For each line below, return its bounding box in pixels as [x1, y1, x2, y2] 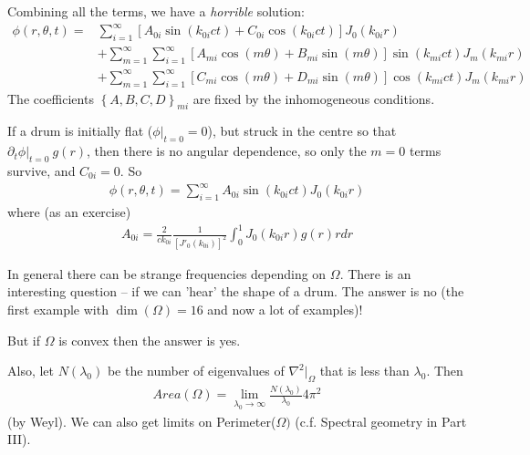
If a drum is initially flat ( [7, 121, 153, 140]
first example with [7, 300, 109, 319]
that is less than [319, 361, 410, 380]
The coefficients [7, 88, 94, 108]
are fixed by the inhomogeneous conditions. [192, 88, 435, 108]
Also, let [7, 361, 55, 380]
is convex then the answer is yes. [58, 330, 241, 349]
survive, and [7, 160, 76, 180]
